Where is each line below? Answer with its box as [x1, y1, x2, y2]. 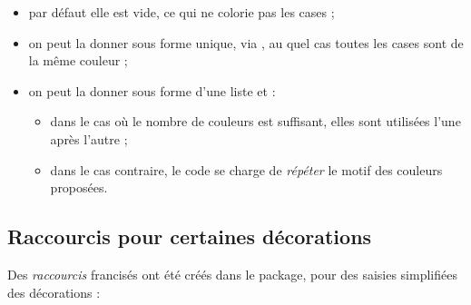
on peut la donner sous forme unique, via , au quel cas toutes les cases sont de [28, 33, 464, 52]
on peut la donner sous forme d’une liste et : [28, 81, 276, 100]
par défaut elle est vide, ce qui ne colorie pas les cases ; [28, 3, 335, 21]
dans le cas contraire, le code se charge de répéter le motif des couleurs [50, 160, 443, 179]
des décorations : [7, 282, 101, 301]
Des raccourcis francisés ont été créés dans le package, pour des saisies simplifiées [7, 264, 457, 283]
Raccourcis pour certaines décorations [7, 222, 372, 251]
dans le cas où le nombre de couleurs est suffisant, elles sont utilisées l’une [50, 112, 461, 131]
